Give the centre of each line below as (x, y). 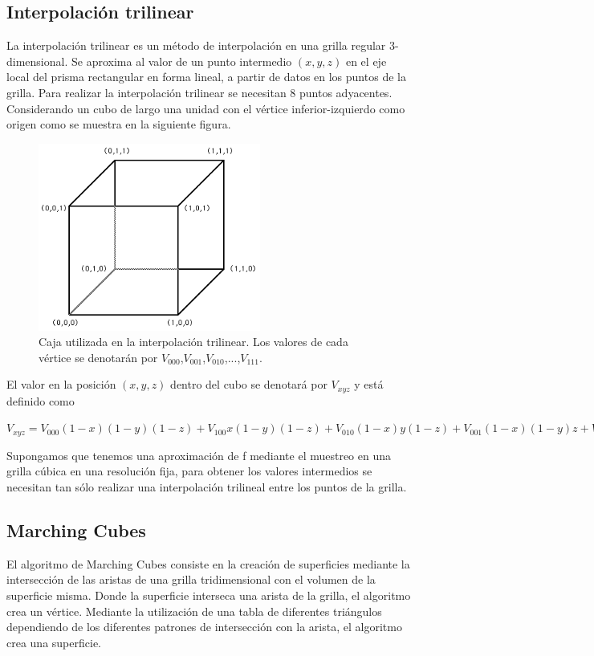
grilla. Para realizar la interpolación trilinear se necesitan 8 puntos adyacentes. (199, 92)
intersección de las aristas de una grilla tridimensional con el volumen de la (191, 579)
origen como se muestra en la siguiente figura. (119, 124)
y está (369, 384)
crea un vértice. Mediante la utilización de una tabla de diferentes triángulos (194, 611)
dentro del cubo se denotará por (249, 384)
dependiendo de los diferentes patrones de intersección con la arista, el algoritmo (204, 627)
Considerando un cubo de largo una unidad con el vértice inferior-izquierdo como (206, 108)
